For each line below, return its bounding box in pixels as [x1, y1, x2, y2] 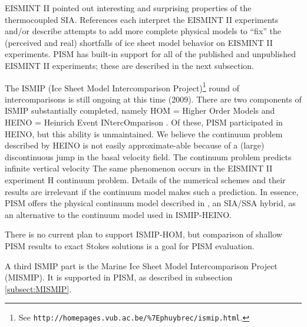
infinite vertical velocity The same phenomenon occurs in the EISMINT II [5, 162, 273, 174]
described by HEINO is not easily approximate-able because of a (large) [5, 139, 265, 151]
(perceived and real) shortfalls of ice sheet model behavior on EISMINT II [5, 36, 273, 48]
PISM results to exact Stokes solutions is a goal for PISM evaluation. [5, 239, 255, 252]
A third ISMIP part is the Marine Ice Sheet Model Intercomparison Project [5, 259, 278, 272]
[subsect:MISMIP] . [5, 282, 72, 295]
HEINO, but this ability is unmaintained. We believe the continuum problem [5, 127, 283, 140]
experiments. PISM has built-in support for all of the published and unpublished [5, 48, 296, 60]
